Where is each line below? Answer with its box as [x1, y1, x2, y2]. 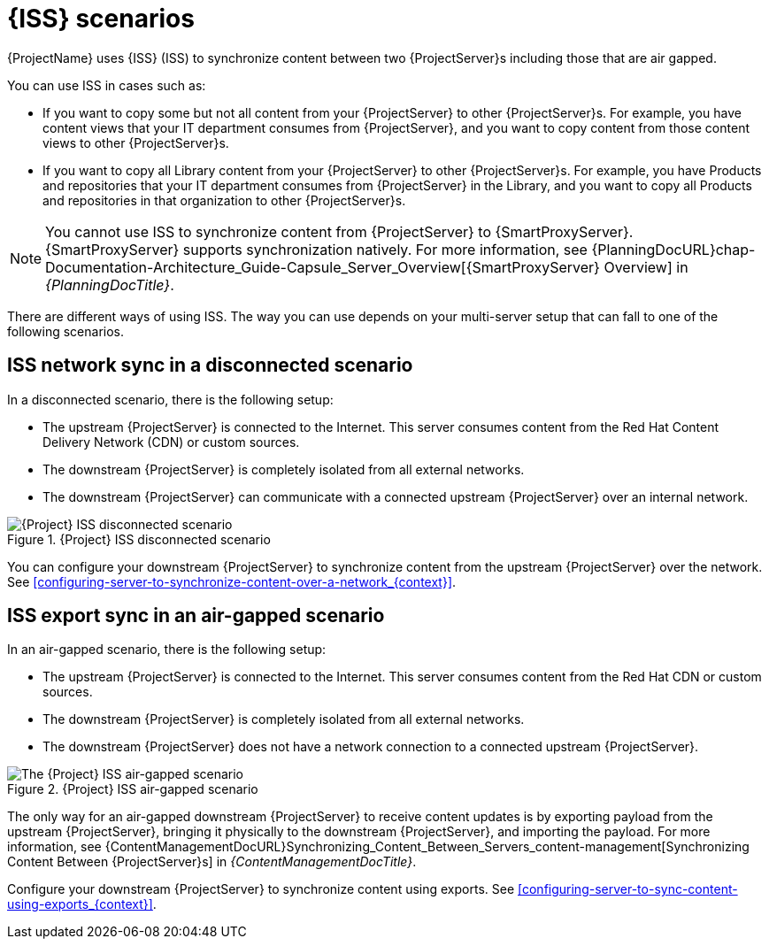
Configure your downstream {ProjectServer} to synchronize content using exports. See [7, 881, 515, 897]
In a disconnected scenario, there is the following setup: [7, 391, 334, 407]
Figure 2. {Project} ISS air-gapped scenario [7, 781, 258, 797]
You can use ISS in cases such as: [7, 77, 206, 93]
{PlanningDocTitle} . [45, 275, 174, 294]
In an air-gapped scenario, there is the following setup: [7, 642, 327, 658]
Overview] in [604, 258, 688, 276]
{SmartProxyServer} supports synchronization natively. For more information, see [45, 240, 588, 258]
